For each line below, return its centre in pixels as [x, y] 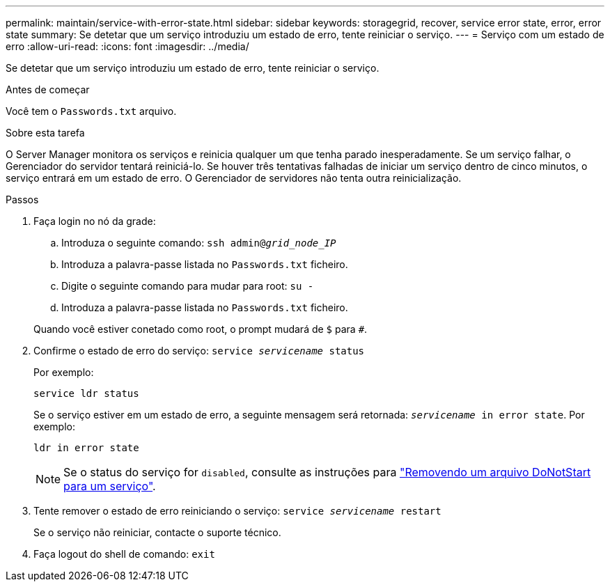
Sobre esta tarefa [45, 133]
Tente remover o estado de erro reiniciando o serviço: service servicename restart [237, 511]
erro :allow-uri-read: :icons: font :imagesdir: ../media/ [127, 46]
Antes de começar [48, 89]
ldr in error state [86, 448]
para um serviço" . [110, 486]
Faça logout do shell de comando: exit [124, 554]
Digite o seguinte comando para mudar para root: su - [188, 286]
